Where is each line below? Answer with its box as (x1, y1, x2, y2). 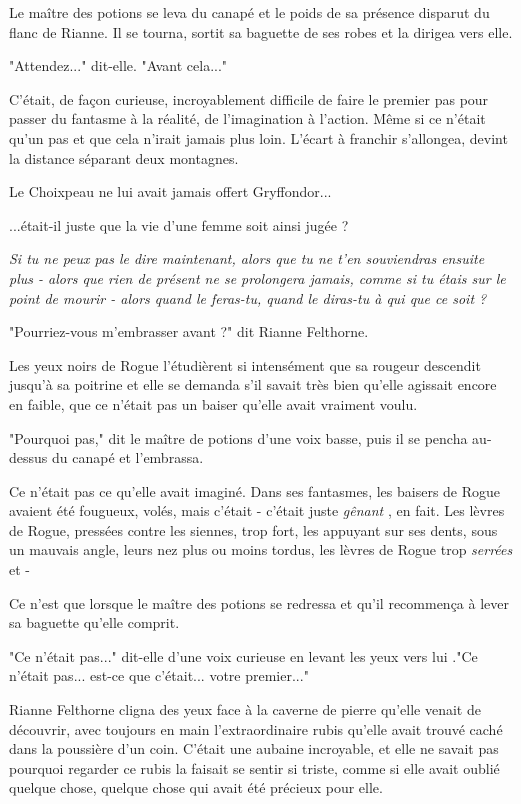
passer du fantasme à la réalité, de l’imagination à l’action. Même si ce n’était (9, 108, 486, 129)
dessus (9, 447, 48, 468)
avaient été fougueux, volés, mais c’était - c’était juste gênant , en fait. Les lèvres (9, 500, 505, 521)
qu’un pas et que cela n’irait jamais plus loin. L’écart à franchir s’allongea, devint (9, 127, 508, 148)
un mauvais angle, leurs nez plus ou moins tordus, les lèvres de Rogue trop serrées (9, 539, 513, 560)
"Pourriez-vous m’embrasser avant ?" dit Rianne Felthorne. (9, 321, 369, 342)
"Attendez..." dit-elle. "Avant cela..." (9, 55, 228, 76)
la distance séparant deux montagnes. (9, 147, 239, 168)
